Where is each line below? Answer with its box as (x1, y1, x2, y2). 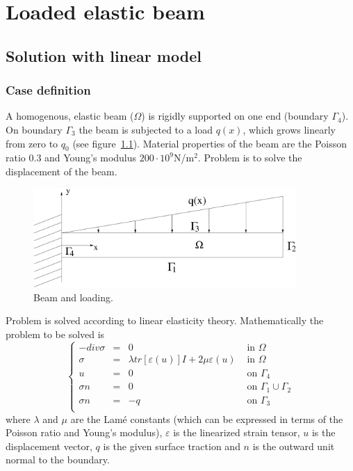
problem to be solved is (6, 326, 105, 341)
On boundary (6, 122, 63, 136)
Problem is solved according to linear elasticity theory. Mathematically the (6, 313, 324, 328)
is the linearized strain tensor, (173, 425, 300, 440)
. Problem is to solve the (197, 150, 302, 165)
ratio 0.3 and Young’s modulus (6, 150, 137, 165)
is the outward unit (252, 438, 335, 453)
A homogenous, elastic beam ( (6, 109, 134, 123)
